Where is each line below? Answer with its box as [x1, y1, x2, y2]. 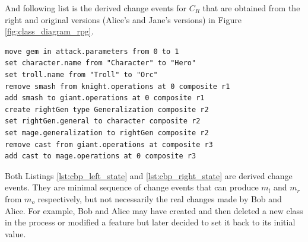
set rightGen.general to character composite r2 [5, 117, 201, 126]
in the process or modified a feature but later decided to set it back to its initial [5, 216, 296, 228]
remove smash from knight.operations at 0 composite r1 [5, 82, 230, 91]
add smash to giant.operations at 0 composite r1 [5, 94, 205, 103]
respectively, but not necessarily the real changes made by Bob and [37, 192, 282, 205]
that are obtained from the [202, 2, 300, 14]
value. [5, 227, 26, 240]
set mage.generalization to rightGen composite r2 [5, 128, 209, 137]
